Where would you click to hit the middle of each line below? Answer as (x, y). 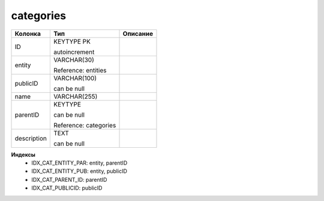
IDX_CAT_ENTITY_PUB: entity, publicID (79, 171)
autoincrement (74, 52)
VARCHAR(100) (75, 78)
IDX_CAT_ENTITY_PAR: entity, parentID (79, 163)
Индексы (23, 154)
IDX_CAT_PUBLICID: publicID (67, 188)
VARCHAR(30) (73, 60)
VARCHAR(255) (75, 96)
